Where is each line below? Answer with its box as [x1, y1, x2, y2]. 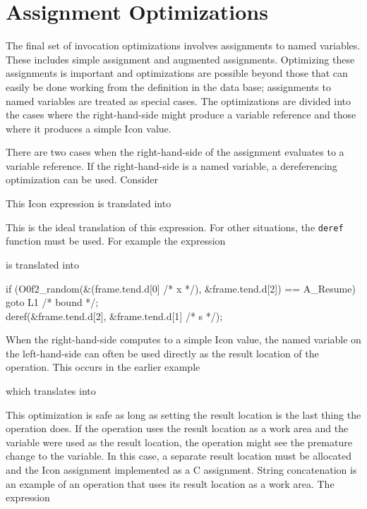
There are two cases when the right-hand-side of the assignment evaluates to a [6, 145, 344, 159]
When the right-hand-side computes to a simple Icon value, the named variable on [6, 332, 361, 347]
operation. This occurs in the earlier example [6, 360, 200, 374]
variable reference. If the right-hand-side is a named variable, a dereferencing [6, 158, 337, 173]
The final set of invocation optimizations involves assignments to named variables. [6, 38, 361, 53]
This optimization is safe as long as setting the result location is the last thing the [6, 407, 361, 422]
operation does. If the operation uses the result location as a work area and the [6, 421, 349, 436]
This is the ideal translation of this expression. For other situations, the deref [6, 219, 344, 234]
